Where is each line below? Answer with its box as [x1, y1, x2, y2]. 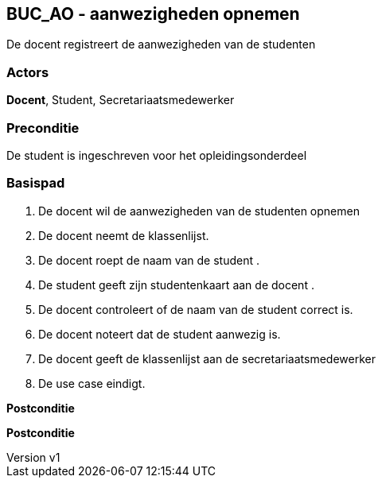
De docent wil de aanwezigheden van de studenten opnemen [38, 203, 360, 218]
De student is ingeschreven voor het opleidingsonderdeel [6, 148, 307, 162]
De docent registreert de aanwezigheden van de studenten [6, 37, 316, 52]
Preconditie [6, 119, 80, 136]
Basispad [6, 175, 65, 192]
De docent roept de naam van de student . [38, 253, 260, 267]
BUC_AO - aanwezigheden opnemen [6, 4, 300, 24]
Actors [6, 64, 49, 80]
